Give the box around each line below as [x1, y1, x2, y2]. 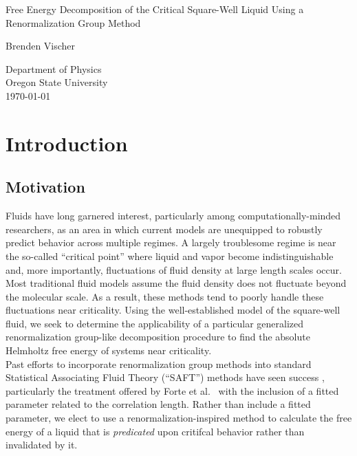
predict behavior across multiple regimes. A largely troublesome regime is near [6, 235, 336, 250]
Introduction [6, 129, 128, 157]
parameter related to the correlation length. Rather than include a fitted [6, 397, 311, 411]
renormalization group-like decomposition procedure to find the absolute [6, 329, 310, 344]
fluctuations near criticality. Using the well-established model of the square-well [6, 303, 340, 317]
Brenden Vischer [6, 39, 76, 53]
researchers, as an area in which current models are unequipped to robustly [6, 221, 323, 236]
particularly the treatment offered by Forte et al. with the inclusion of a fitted [6, 383, 339, 398]
